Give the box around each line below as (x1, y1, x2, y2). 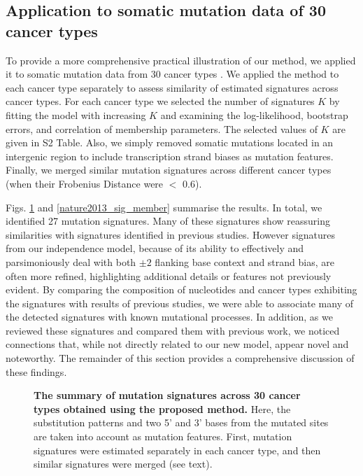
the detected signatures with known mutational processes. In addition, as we (6, 309, 333, 324)
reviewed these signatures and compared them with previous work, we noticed (6, 323, 340, 337)
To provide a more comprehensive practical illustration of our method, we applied (6, 52, 356, 67)
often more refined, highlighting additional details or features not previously (6, 268, 332, 283)
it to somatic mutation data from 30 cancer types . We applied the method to (6, 66, 339, 81)
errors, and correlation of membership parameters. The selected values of (6, 121, 318, 136)
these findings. (6, 364, 67, 379)
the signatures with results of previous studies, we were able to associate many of (6, 295, 354, 310)
